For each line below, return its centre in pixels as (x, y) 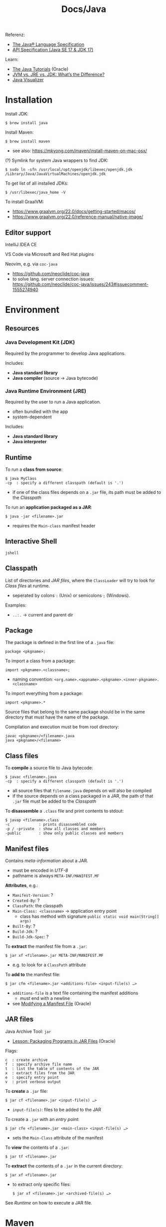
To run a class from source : (34, 469)
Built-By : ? (24, 926)
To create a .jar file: (27, 1091)
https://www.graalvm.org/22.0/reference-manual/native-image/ (78, 217)
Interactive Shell (31, 541)
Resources (22, 328)
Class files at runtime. (27, 585)
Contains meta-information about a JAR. (47, 860)
